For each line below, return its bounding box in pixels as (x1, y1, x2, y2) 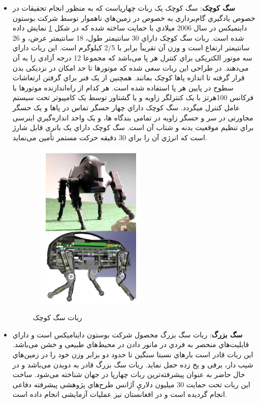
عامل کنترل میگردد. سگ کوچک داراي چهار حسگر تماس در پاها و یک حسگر (12, 102, 240, 112)
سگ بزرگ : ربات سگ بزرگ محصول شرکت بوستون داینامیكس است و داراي (12, 329, 243, 339)
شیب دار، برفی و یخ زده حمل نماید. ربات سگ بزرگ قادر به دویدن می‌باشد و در (12, 359, 253, 369)
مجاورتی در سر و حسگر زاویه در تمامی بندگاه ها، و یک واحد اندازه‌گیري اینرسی (12, 112, 253, 122)
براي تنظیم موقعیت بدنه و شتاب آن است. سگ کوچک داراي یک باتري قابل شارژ (12, 122, 254, 133)
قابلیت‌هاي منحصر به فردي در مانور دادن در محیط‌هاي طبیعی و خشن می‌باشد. (12, 339, 249, 350)
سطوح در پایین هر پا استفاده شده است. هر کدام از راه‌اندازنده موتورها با (12, 82, 234, 92)
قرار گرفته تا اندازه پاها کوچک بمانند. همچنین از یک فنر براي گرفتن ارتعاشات (12, 72, 245, 83)
